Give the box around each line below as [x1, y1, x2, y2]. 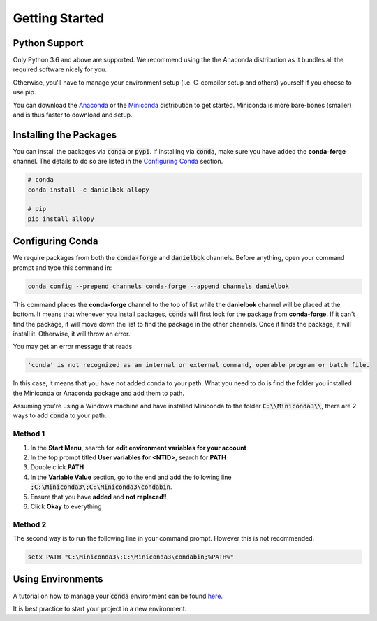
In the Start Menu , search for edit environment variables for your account [30, 443, 247, 452]
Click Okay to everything [30, 502, 102, 511]
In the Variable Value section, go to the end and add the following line [30, 473, 232, 481]
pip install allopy [27, 215, 94, 223]
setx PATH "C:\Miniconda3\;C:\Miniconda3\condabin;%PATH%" [27, 553, 234, 561]
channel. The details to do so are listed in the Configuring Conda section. [13, 157, 223, 166]
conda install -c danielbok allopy [27, 185, 149, 194]
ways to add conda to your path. [13, 411, 107, 420]
